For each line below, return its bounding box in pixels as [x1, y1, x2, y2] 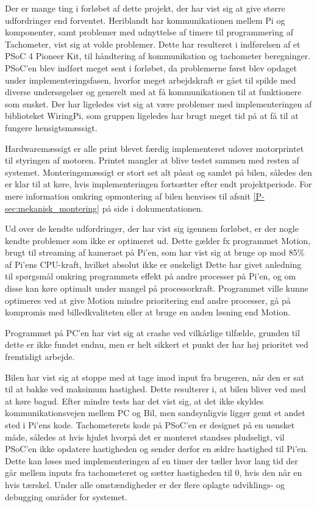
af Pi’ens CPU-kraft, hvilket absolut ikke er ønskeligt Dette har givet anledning [5, 257, 302, 270]
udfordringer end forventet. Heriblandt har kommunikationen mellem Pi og [5, 13, 285, 26]
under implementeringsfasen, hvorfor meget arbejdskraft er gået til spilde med [5, 73, 296, 86]
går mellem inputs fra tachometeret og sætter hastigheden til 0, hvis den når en [5, 466, 302, 479]
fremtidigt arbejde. [5, 350, 75, 363]
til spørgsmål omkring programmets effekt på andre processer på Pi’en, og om [5, 270, 296, 282]
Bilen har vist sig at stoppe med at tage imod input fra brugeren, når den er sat [5, 370, 305, 383]
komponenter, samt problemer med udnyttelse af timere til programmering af [5, 26, 293, 38]
